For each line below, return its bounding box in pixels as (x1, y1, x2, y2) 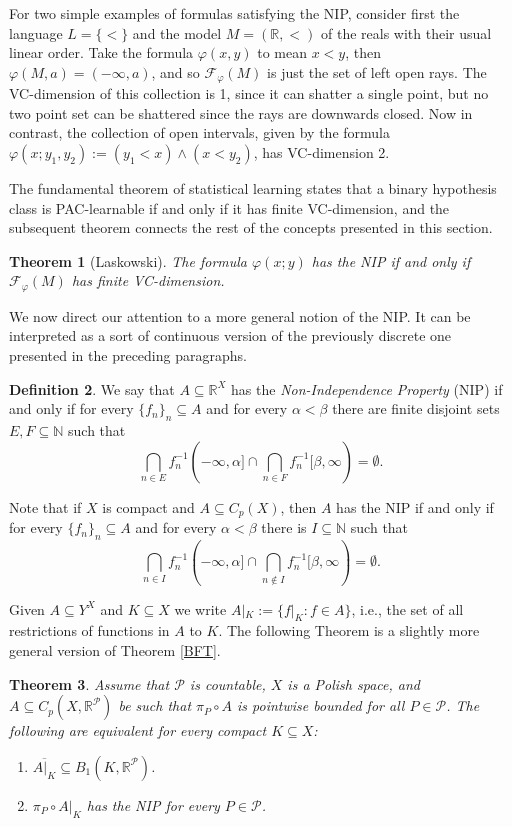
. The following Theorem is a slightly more (218, 620, 480, 641)
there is (261, 517, 307, 538)
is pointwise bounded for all (237, 695, 405, 716)
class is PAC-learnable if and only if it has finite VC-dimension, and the (9, 197, 450, 218)
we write (174, 598, 227, 619)
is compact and (102, 496, 195, 517)
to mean (257, 42, 307, 63)
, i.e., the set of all (351, 598, 464, 619)
